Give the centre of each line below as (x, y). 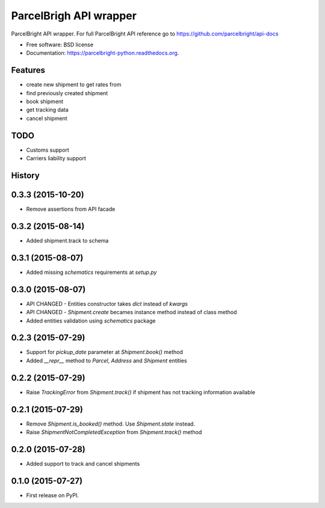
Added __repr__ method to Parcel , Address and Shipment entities (107, 361)
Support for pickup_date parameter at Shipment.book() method (104, 352)
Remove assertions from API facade (71, 209)
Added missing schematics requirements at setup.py (91, 272)
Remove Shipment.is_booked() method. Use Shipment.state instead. (111, 424)
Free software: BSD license (60, 45)
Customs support (48, 150)
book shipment (45, 102)
